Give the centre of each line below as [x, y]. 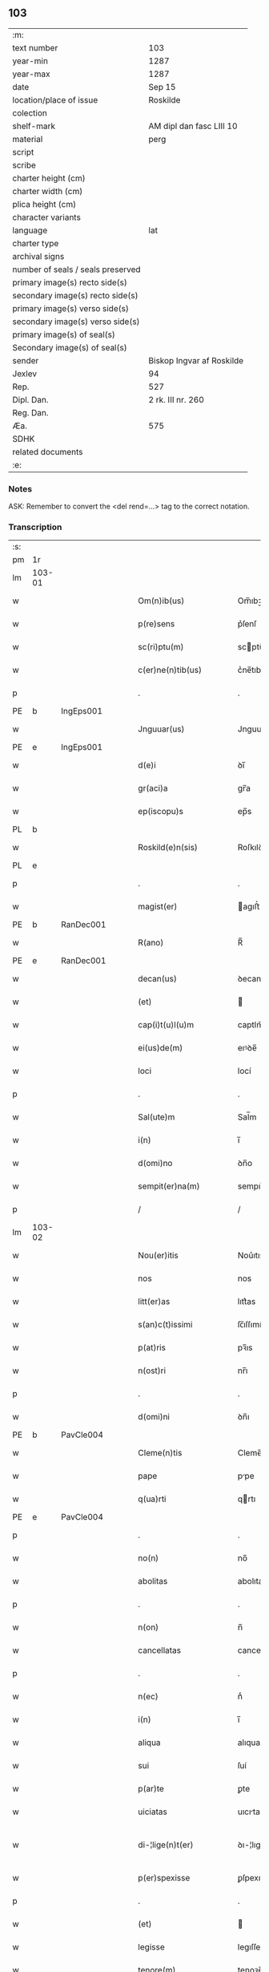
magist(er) [158, 907]
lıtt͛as [247, 1302]
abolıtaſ [251, 1581]
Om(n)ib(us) [161, 601]
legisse [152, 1947]
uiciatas [153, 1812]
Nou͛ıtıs [251, 1256]
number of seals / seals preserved [77, 269]
